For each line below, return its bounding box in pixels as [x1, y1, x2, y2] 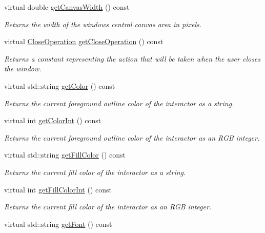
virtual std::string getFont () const [4, 218, 112, 229]
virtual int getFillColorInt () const [4, 184, 112, 195]
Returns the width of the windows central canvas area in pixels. [4, 18, 202, 29]
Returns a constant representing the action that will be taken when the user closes [4, 53, 261, 64]
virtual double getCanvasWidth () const [4, 2, 130, 12]
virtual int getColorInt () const [4, 115, 101, 126]
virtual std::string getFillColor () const [4, 149, 126, 160]
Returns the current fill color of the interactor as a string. [4, 166, 186, 177]
